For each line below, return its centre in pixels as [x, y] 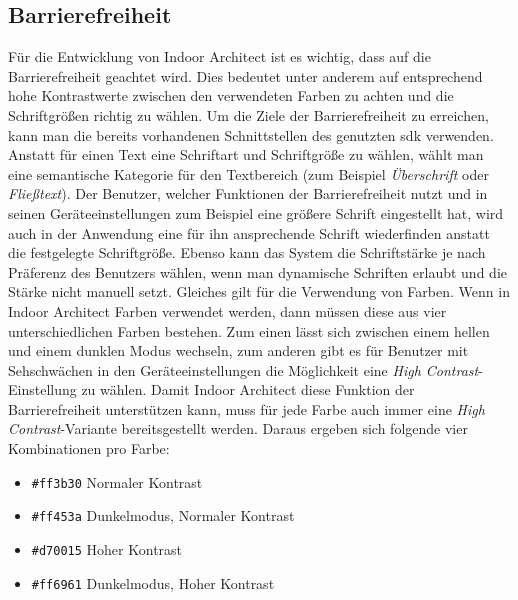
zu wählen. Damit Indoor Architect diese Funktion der [248, 389]
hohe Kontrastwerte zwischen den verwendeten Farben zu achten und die [231, 95]
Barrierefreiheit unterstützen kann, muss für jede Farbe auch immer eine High [246, 408]
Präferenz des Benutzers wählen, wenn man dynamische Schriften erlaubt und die [257, 271]
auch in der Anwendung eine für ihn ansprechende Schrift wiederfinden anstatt [249, 232]
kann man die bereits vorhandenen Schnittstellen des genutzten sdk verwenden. [251, 134]
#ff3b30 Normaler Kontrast [117, 481]
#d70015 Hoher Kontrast [107, 548]
